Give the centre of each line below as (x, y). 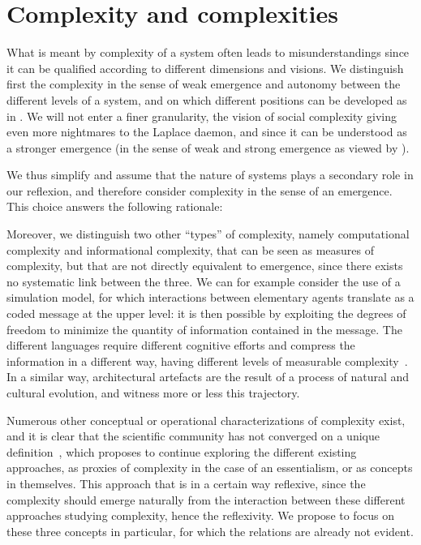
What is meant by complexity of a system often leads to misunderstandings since (208, 52)
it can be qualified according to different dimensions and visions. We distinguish (205, 68)
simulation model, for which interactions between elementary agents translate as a (210, 297)
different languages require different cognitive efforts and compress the (181, 345)
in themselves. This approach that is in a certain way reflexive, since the (186, 483)
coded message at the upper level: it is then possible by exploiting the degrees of (206, 313)
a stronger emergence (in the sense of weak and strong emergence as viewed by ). (208, 147)
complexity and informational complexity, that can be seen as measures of (191, 249)
